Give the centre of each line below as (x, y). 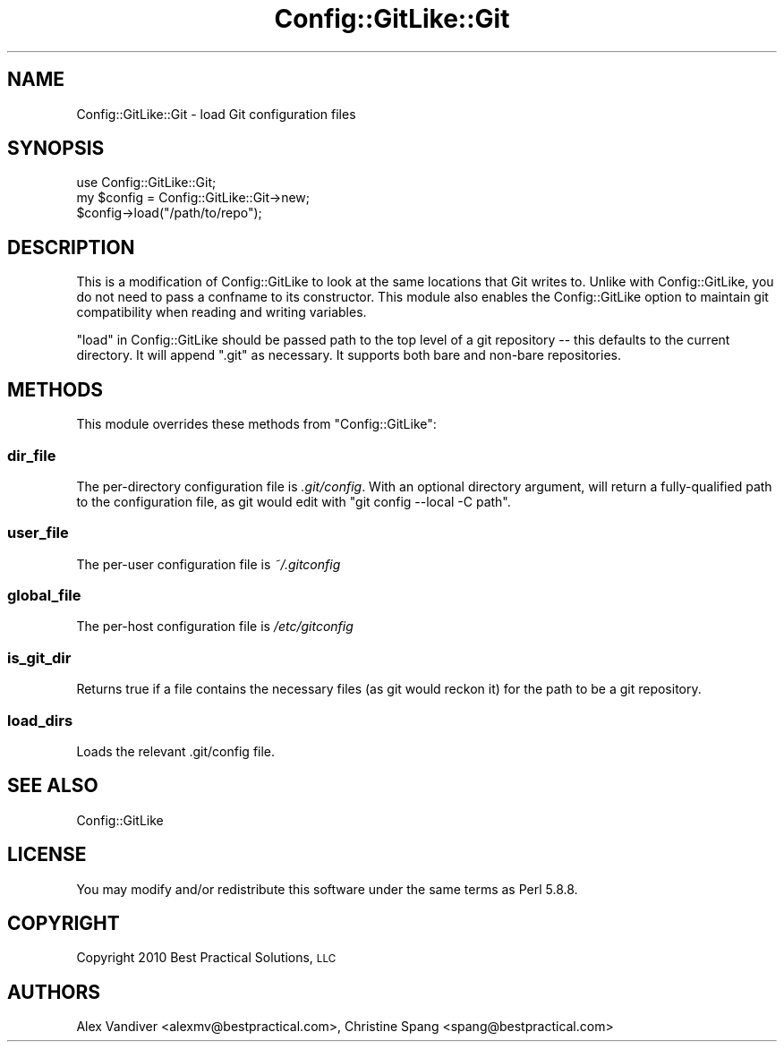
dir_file (32, 455)
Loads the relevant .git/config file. (176, 751)
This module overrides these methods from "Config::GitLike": (256, 424)
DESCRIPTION (71, 247)
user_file (38, 533)
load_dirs (40, 720)
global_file (44, 595)
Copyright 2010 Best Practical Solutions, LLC (206, 958)
